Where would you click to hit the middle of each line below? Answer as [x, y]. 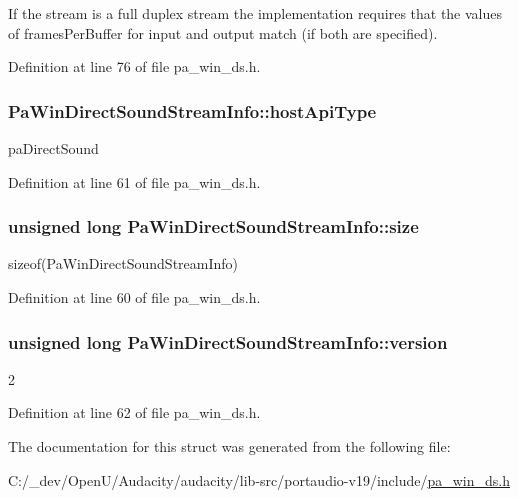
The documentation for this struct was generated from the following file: [229, 446]
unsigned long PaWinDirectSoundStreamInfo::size [213, 226]
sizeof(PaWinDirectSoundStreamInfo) [123, 263]
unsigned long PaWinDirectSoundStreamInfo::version [228, 341]
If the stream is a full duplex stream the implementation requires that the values [255, 13]
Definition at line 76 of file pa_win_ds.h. [134, 66]
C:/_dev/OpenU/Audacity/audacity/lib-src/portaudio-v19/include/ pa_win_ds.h [259, 479]
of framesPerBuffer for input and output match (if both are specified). [223, 32]
